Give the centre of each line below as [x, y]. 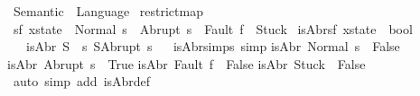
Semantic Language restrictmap [108, 11]
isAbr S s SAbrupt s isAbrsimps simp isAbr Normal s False [213, 46]
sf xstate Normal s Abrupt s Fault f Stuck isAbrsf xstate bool [213, 28]
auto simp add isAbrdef [82, 81]
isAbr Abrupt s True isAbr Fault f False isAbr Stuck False [187, 63]
